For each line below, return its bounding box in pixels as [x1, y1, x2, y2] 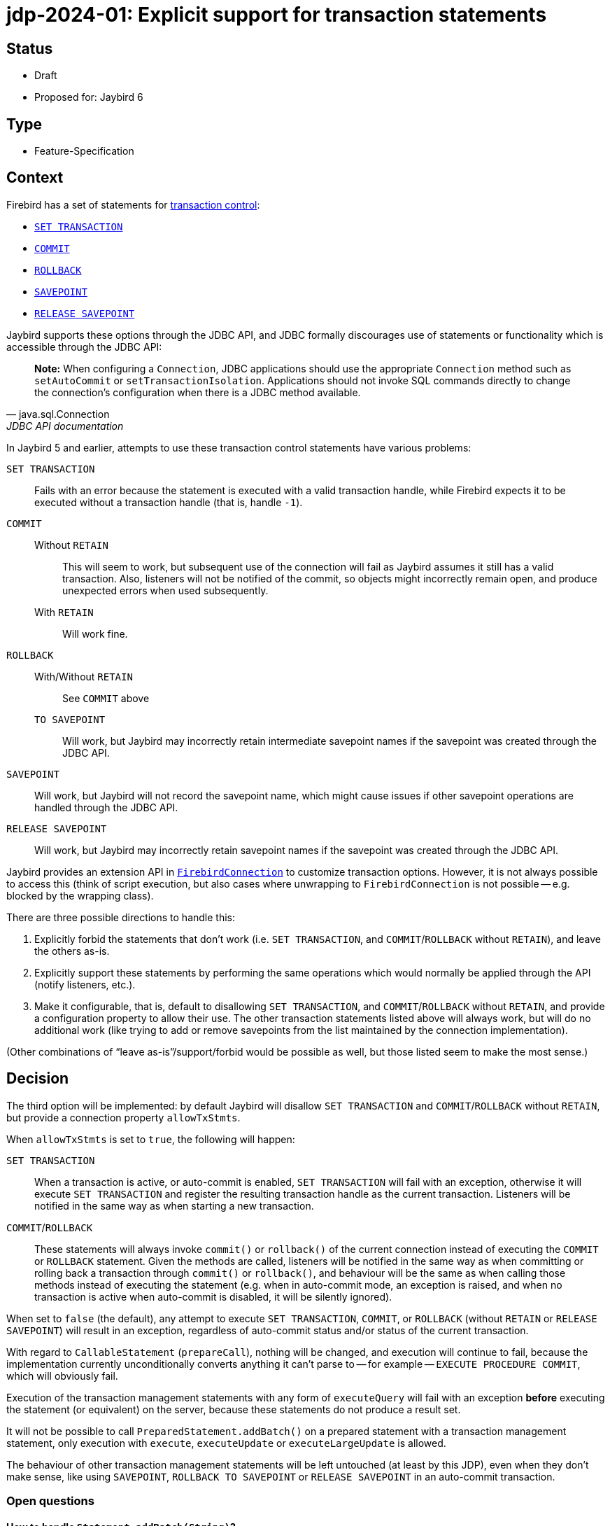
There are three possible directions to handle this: [6, 911, 236, 923]
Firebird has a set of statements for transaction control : [6, 198, 260, 211]
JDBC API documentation [6, 419, 124, 432]
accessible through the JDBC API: [6, 340, 162, 353]
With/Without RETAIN [34, 670, 133, 682]
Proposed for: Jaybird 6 [34, 91, 143, 104]
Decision [6, 1070, 69, 1088]
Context [6, 169, 64, 187]
